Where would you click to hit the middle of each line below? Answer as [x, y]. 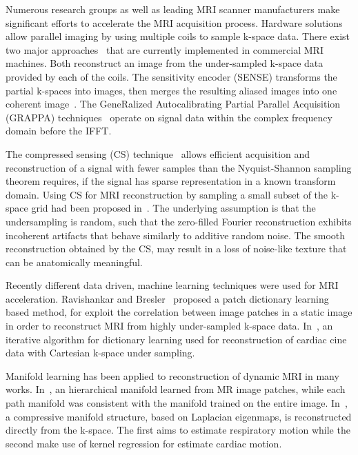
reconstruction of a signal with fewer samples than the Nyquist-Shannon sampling [179, 167]
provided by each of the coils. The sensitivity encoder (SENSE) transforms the [171, 76]
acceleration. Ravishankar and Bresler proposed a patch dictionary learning [167, 298]
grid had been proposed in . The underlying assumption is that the [173, 208]
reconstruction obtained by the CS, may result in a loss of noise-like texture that [176, 249]
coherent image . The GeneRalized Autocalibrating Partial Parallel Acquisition [173, 104]
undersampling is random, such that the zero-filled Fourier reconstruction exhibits [179, 221]
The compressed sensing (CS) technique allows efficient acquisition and [158, 153]
